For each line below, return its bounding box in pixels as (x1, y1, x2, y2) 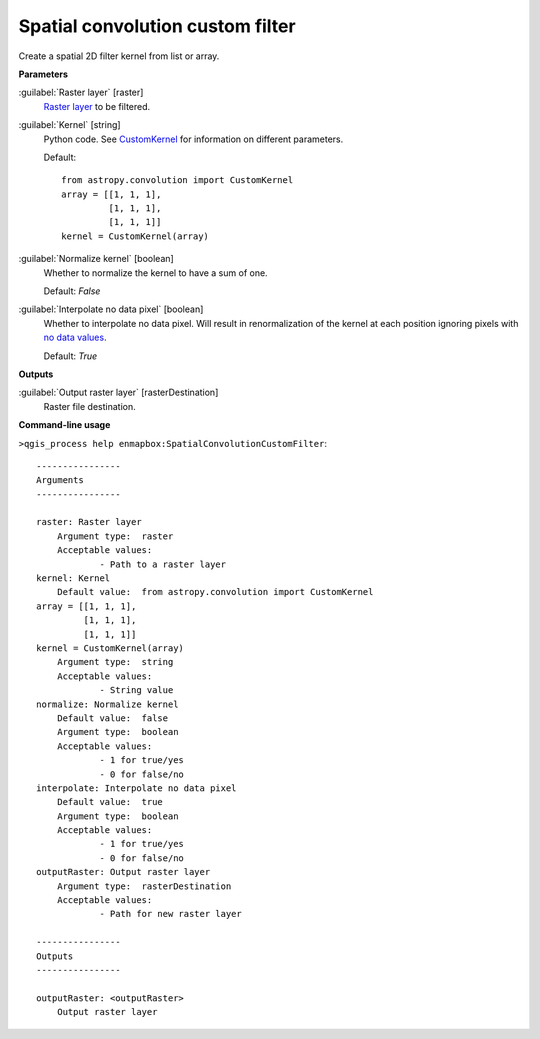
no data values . (43, 331, 107, 344)
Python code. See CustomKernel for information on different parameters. (43, 133, 344, 145)
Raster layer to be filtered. (43, 100, 151, 112)
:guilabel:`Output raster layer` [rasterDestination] (18, 386, 219, 399)
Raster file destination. (43, 400, 136, 412)
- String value (99, 685, 174, 696)
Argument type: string (56, 656, 174, 668)
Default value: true (56, 796, 164, 808)
